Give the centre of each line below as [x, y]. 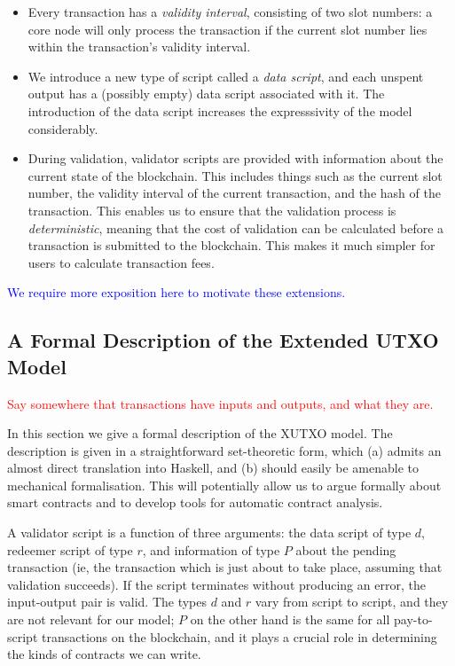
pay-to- [413, 619]
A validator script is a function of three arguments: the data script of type [209, 533]
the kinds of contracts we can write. [104, 654]
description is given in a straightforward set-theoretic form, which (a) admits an [224, 450]
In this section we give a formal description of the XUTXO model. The [200, 433]
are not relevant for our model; [91, 619]
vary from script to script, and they [352, 602]
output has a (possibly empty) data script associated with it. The [206, 94]
